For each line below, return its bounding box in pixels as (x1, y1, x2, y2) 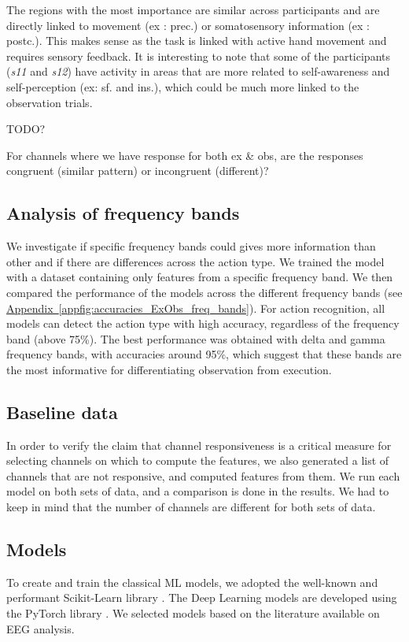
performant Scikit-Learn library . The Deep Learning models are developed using (6, 589, 397, 606)
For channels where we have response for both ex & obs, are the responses (6, 147, 363, 163)
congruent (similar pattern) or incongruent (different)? (6, 162, 269, 179)
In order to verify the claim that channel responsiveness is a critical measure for (6, 436, 392, 453)
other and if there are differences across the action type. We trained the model (6, 253, 385, 269)
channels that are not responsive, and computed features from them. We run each (6, 467, 400, 484)
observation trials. (6, 94, 93, 110)
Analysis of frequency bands (6, 201, 240, 225)
